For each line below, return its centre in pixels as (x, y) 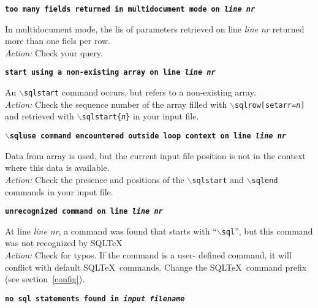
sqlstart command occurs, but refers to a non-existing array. (140, 92)
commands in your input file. (59, 191)
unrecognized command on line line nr (84, 212)
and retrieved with (40, 116)
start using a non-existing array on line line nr (110, 73)
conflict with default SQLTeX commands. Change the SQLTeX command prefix (156, 267)
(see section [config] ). (45, 279)
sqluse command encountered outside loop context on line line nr (148, 136)
